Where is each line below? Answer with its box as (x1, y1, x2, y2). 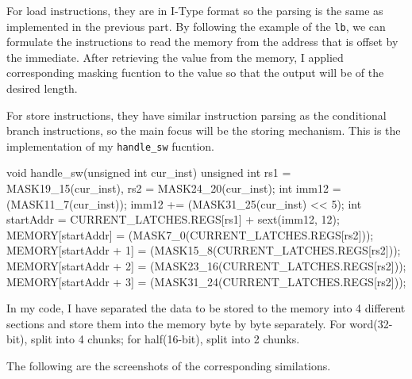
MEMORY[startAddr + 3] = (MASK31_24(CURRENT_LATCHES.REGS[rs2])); (6, 273, 406, 289)
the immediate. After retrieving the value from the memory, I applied (6, 48, 344, 65)
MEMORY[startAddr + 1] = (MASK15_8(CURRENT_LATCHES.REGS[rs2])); (6, 242, 401, 258)
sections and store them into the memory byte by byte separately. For (6, 315, 346, 331)
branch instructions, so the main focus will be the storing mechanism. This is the (6, 122, 401, 139)
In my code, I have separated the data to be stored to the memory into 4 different (6, 300, 406, 316)
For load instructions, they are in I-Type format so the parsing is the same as (6, 2, 383, 18)
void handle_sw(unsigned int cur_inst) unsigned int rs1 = (6, 164, 291, 181)
